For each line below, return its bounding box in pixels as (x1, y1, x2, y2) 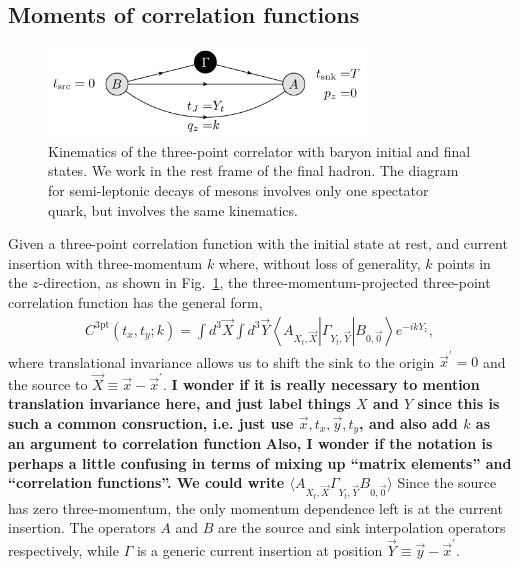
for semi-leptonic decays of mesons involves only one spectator (48, 180, 429, 201)
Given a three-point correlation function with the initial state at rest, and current (8, 233, 508, 254)
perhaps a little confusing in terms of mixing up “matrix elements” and (8, 452, 512, 473)
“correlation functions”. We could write (8, 472, 285, 493)
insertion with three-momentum (8, 252, 203, 273)
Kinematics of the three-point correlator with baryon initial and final (48, 140, 471, 161)
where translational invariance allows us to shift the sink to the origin (8, 351, 435, 372)
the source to (8, 373, 88, 394)
